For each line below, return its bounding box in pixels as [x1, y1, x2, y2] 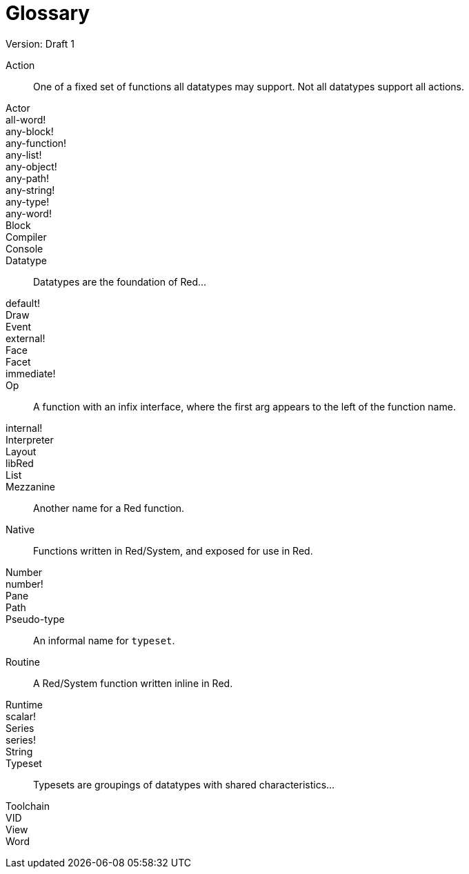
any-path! [6, 172, 50, 184]
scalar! [6, 710, 36, 722]
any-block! [6, 125, 54, 137]
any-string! [6, 183, 55, 196]
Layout [6, 445, 37, 457]
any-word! [6, 207, 52, 219]
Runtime [6, 698, 43, 711]
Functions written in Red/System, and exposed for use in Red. [33, 544, 313, 557]
